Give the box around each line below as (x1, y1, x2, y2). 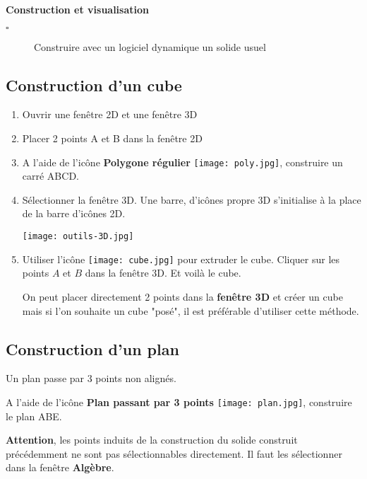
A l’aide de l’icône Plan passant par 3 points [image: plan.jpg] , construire (6, 394, 352, 409)
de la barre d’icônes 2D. (22, 206, 126, 221)
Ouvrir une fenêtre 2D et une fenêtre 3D (22, 107, 198, 122)
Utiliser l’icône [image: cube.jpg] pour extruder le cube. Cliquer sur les (22, 251, 340, 266)
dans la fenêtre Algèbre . (6, 460, 114, 475)
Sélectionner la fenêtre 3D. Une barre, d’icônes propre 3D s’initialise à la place (22, 192, 361, 207)
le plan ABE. (6, 408, 62, 423)
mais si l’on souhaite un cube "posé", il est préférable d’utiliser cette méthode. (22, 303, 359, 318)
